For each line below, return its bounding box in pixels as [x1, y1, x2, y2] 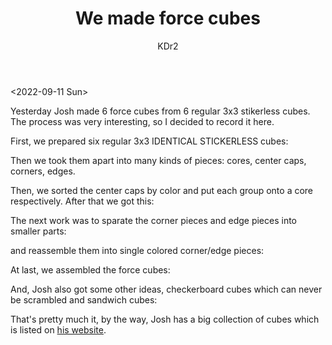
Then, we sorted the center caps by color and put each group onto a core [10, 184, 314, 196]
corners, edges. [10, 165, 76, 177]
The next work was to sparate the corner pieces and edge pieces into [10, 214, 298, 226]
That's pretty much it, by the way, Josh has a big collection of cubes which [10, 313, 320, 325]
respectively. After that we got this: [10, 195, 155, 207]
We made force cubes [75, 7, 261, 30]
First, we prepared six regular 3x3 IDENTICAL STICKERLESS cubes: [10, 135, 289, 147]
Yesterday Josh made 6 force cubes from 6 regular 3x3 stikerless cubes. [10, 105, 311, 117]
